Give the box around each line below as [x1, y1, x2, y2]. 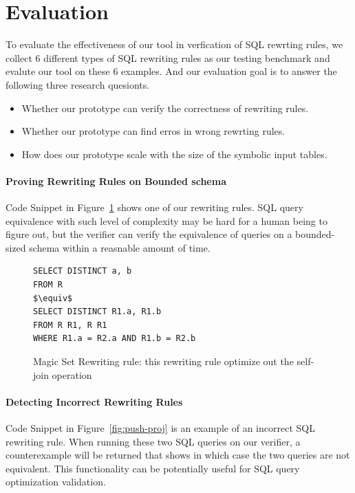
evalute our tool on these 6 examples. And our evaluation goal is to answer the [6, 64, 337, 78]
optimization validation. [6, 474, 106, 489]
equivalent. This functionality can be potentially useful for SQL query [6, 461, 300, 475]
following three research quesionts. [6, 77, 150, 91]
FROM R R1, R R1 [33, 320, 107, 330]
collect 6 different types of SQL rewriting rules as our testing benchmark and [6, 50, 330, 65]
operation [52, 367, 92, 382]
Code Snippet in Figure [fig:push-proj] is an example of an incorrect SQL [6, 421, 315, 435]
